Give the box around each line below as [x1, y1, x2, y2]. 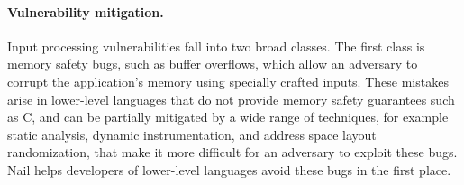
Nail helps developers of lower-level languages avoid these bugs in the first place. [7, 160, 451, 179]
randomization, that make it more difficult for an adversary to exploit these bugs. [7, 143, 458, 162]
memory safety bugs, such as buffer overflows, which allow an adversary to [7, 54, 418, 73]
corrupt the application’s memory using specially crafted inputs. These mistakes [7, 71, 449, 90]
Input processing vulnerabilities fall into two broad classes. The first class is [7, 36, 425, 55]
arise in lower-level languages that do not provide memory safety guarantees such [7, 89, 455, 108]
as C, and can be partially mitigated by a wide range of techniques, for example [7, 107, 449, 126]
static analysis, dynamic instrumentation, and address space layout [7, 125, 377, 143]
